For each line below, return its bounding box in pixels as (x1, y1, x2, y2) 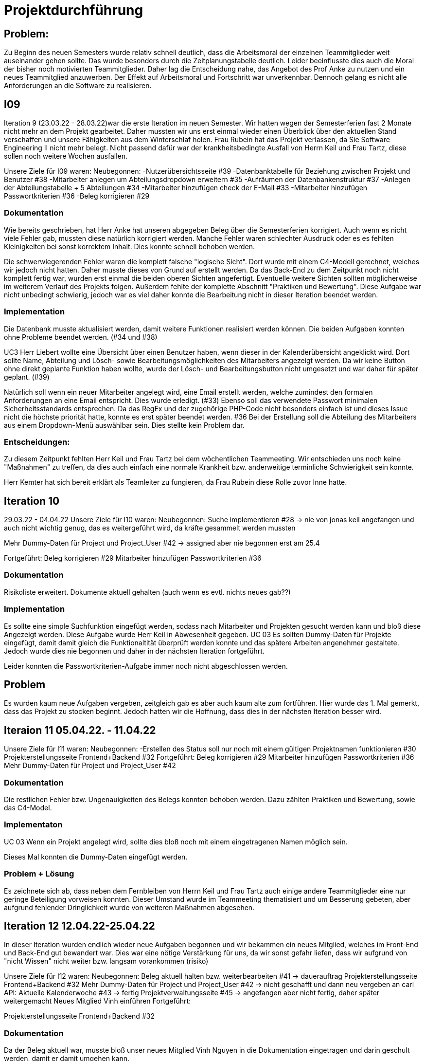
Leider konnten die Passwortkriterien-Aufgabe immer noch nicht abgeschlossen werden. (4, 661, 288, 670)
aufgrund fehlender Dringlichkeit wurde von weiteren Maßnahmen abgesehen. (4, 903, 255, 912)
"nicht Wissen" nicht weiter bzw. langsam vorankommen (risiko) (4, 957, 209, 966)
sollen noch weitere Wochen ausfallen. (4, 152, 128, 161)
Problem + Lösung (4, 869, 74, 879)
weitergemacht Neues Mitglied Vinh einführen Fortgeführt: (4, 997, 191, 1006)
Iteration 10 (4, 494, 60, 507)
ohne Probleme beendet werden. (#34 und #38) (4, 332, 158, 341)
